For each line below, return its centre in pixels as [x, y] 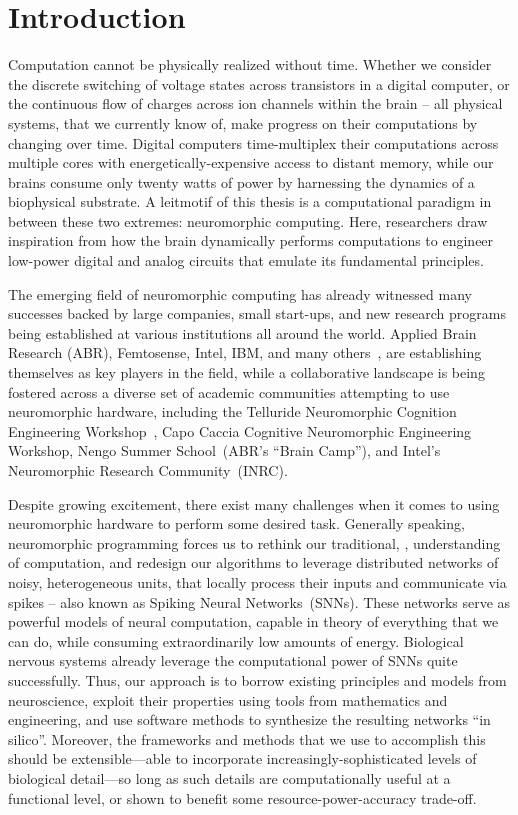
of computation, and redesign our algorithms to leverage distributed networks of [253, 562]
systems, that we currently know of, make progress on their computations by [243, 122]
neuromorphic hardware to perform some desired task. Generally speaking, [236, 523]
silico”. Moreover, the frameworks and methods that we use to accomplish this [247, 738]
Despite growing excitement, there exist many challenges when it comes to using [254, 503]
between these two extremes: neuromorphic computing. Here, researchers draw [248, 220]
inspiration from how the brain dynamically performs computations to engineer [251, 240]
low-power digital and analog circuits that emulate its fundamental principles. [246, 260]
